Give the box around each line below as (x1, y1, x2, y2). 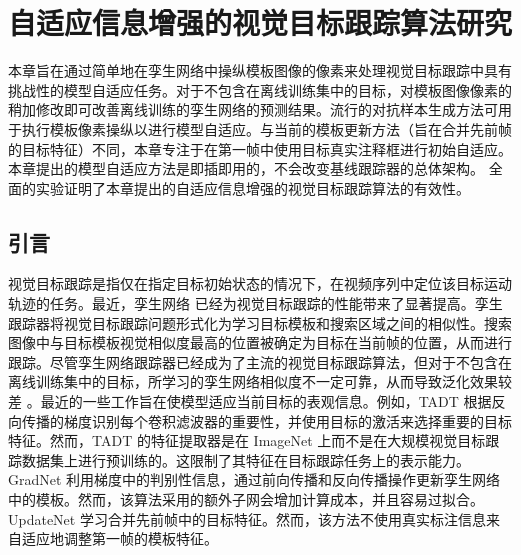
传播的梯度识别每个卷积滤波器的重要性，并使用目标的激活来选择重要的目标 (21, 410, 512, 431)
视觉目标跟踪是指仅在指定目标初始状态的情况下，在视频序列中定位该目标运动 (8, 273, 512, 294)
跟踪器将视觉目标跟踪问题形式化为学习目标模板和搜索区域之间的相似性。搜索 (8, 312, 512, 333)
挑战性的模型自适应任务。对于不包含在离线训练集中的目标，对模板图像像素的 (8, 79, 512, 100)
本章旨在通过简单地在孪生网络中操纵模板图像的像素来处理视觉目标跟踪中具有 (8, 60, 512, 81)
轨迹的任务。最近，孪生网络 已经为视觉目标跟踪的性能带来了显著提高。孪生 (8, 293, 503, 314)
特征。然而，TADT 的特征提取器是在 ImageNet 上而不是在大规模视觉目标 (8, 430, 486, 451)
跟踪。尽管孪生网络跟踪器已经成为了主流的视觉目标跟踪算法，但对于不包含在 (8, 351, 512, 372)
